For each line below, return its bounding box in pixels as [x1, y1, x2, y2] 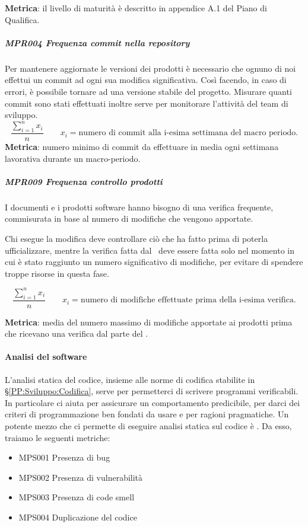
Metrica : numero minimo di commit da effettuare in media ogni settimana [5, 140, 279, 153]
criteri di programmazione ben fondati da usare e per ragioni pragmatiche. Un [5, 408, 289, 420]
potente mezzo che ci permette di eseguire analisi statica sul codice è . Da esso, [5, 420, 292, 432]
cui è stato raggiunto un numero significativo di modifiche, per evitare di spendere [5, 255, 303, 268]
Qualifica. [5, 13, 40, 25]
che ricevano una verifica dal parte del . [5, 327, 148, 340]
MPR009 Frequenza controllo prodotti [5, 175, 163, 187]
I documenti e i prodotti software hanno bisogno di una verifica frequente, [5, 200, 274, 213]
